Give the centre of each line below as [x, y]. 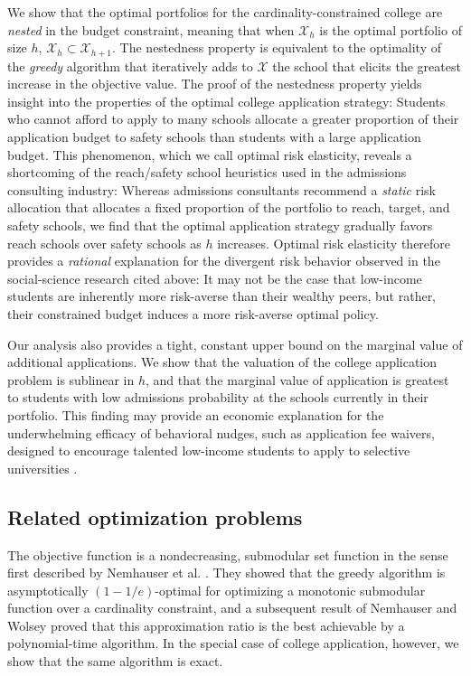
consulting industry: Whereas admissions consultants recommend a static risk [221, 189]
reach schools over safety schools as [104, 243]
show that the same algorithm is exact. [115, 661]
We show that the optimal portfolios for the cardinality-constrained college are [225, 12]
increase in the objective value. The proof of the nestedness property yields [215, 84]
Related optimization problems [155, 516]
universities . [42, 468]
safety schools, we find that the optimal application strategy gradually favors [220, 225]
